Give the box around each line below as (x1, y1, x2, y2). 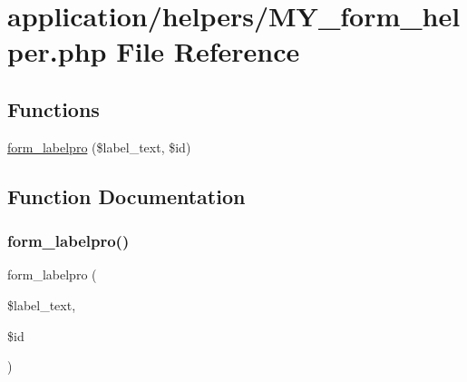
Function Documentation (7, 181, 246, 210)
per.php (7, 33, 107, 70)
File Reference (116, 33, 300, 70)
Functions (7, 94, 100, 122)
